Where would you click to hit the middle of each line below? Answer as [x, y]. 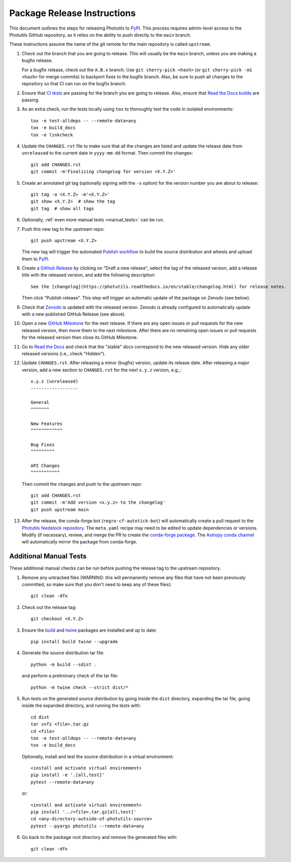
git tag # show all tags [63, 208]
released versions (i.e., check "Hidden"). [64, 353]
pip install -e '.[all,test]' [68, 775]
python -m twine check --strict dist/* [80, 687]
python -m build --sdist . [64, 664]
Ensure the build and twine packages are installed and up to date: [89, 630]
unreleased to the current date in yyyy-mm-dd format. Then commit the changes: [107, 153]
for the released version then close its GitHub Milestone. [80, 337]
